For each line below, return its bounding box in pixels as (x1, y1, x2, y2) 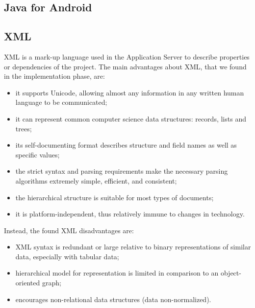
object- (220, 268, 241, 278)
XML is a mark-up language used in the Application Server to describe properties (4, 51, 250, 62)
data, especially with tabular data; (15, 251, 119, 261)
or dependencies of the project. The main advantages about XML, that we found (4, 61, 247, 71)
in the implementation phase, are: (4, 71, 105, 81)
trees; (15, 123, 32, 133)
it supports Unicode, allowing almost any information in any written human (15, 87, 244, 97)
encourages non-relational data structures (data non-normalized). (15, 294, 211, 304)
